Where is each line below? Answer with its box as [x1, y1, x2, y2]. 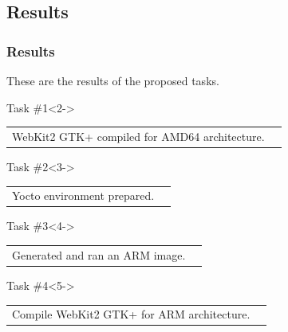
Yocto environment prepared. [12, 187, 155, 204]
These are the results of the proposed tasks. [6, 72, 219, 88]
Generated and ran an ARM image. [12, 246, 186, 263]
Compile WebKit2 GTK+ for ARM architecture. [12, 306, 251, 322]
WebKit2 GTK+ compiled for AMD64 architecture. [12, 127, 265, 144]
